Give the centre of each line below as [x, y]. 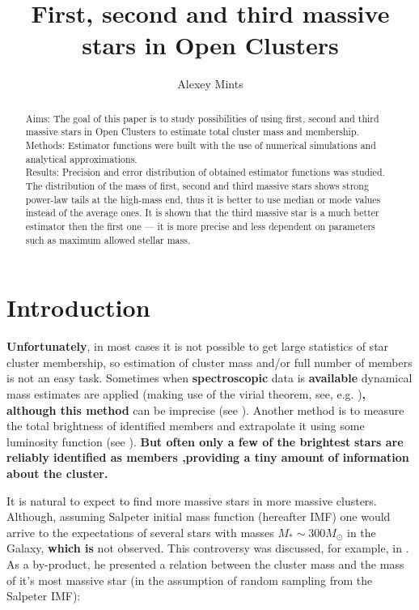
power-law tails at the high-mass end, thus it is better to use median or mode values [203, 199]
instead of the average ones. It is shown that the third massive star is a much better [202, 213]
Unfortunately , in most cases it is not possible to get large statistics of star [198, 346]
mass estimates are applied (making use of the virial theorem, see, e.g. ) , [186, 393]
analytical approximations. [81, 158]
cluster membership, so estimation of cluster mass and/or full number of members [209, 362]
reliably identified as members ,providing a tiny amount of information [208, 457]
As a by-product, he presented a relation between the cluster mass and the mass [205, 563]
